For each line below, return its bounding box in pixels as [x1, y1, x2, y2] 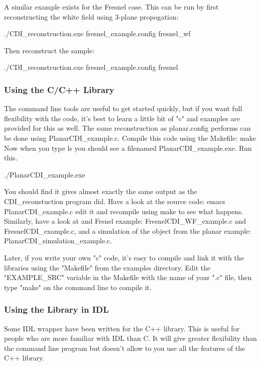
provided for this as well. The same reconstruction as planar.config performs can [4, 123, 251, 133]
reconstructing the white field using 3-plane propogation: [4, 11, 179, 22]
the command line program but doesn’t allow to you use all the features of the [4, 342, 245, 353]
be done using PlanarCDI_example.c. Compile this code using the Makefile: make [4, 132, 256, 143]
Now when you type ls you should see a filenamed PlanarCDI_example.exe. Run [4, 142, 252, 153]
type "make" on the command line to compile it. [4, 282, 152, 292]
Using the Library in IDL [4, 303, 109, 316]
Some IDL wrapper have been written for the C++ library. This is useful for [4, 323, 240, 333]
